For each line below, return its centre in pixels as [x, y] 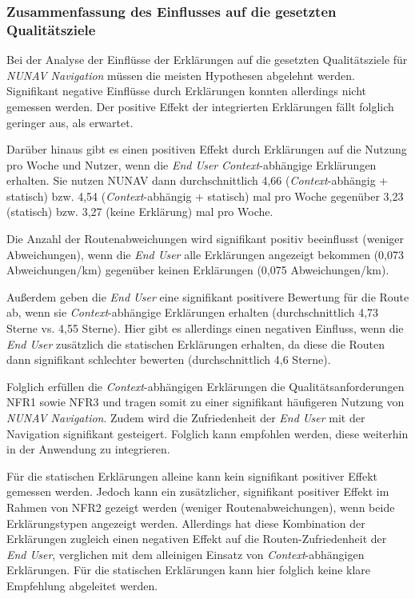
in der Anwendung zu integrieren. [88, 449]
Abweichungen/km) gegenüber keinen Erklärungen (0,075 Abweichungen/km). [198, 270]
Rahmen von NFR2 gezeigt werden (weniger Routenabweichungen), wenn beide [201, 507]
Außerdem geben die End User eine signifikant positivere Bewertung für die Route [208, 296]
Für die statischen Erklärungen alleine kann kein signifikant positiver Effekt [192, 475]
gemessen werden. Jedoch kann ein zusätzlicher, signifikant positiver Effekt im [198, 491]
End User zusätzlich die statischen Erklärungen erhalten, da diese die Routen [196, 343]
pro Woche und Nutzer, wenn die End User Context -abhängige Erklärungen [192, 164]
